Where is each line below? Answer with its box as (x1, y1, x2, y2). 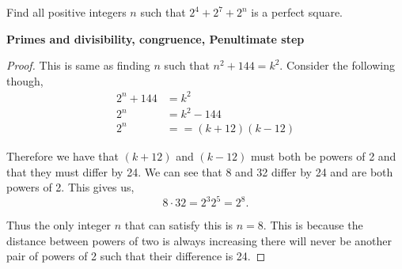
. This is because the (263, 217, 363, 233)
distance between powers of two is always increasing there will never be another (6, 232, 393, 248)
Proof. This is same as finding (6, 57, 150, 74)
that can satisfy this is (124, 217, 233, 233)
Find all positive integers (6, 4, 127, 20)
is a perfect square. (251, 4, 343, 20)
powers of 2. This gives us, (6, 179, 135, 195)
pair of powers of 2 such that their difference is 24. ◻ (6, 248, 266, 264)
